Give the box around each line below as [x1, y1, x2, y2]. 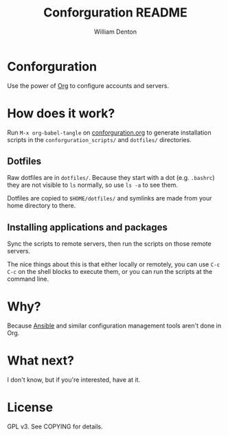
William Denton [93, 27, 137, 36]
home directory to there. [7, 201, 76, 210]
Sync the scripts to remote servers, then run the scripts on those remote [7, 240, 212, 248]
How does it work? [7, 105, 115, 121]
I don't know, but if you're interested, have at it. [7, 376, 141, 384]
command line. [7, 275, 49, 283]
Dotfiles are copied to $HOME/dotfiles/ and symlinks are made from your [7, 194, 212, 203]
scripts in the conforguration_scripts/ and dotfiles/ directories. [7, 135, 192, 144]
